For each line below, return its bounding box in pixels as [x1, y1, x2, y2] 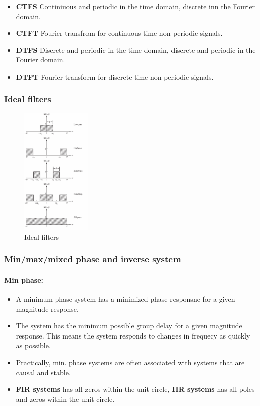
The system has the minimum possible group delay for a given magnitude [16, 320, 242, 331]
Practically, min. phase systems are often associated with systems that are [16, 357, 245, 368]
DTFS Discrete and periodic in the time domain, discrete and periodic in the [16, 44, 256, 55]
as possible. [16, 340, 51, 351]
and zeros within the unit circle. [16, 393, 115, 404]
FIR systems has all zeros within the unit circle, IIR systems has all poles [16, 384, 255, 394]
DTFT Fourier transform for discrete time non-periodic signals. [16, 71, 214, 82]
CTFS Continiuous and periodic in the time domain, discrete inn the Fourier [16, 1, 255, 11]
